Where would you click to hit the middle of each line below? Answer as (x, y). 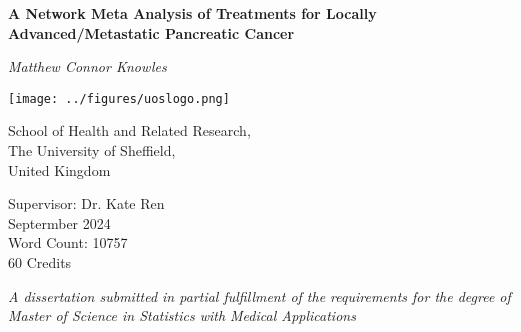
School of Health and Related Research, (129, 130)
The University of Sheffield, (92, 150)
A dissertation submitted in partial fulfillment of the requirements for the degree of (259, 295)
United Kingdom (59, 169)
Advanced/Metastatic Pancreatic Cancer (151, 32)
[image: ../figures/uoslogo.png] (119, 98)
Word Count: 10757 (68, 242)
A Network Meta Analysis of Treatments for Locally (192, 13)
